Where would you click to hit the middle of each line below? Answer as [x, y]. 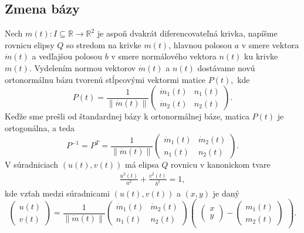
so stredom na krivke [104, 44]
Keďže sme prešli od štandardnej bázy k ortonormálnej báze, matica [127, 116]
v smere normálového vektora [164, 56]
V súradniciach [32, 164]
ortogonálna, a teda [40, 127]
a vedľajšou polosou [67, 56]
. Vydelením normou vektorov [82, 67]
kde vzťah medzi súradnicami [58, 193]
